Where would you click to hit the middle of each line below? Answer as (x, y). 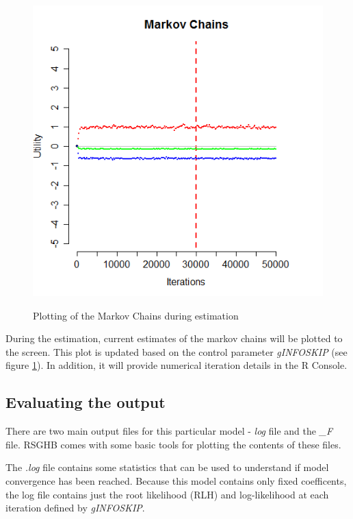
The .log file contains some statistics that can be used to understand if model (167, 467)
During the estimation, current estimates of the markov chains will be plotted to (174, 338)
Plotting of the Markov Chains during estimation (136, 315)
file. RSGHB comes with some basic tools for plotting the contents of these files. (173, 444)
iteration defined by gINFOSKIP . (75, 508)
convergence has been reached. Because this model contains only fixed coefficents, (176, 480)
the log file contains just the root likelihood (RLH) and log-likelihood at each (167, 494)
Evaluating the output (86, 402)
